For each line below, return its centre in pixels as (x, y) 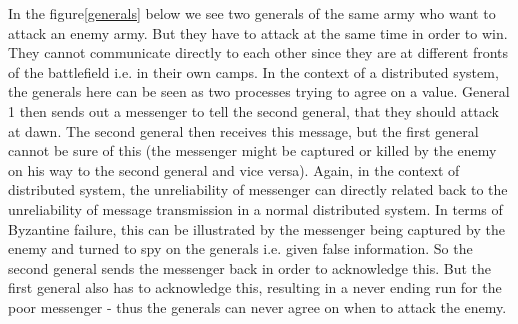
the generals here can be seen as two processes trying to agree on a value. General (259, 91)
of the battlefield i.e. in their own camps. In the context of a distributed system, (253, 71)
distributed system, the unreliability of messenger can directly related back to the (258, 189)
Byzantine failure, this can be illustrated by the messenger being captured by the (256, 228)
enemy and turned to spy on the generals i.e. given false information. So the (240, 248)
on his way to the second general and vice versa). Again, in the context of (234, 169)
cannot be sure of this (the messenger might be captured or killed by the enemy (252, 150)
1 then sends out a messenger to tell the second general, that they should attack (253, 110)
